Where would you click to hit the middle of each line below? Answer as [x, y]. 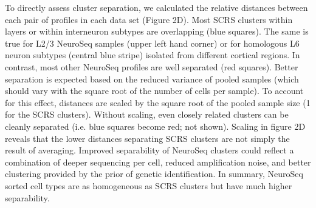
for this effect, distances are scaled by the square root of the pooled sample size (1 [158, 102]
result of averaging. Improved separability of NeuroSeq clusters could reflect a [149, 150]
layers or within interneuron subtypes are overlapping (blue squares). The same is [157, 31]
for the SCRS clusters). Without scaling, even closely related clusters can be [147, 114]
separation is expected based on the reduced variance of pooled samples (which [152, 79]
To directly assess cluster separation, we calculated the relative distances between [156, 7]
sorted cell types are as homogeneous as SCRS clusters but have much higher [149, 185]
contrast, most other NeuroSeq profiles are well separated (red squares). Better [152, 66]
